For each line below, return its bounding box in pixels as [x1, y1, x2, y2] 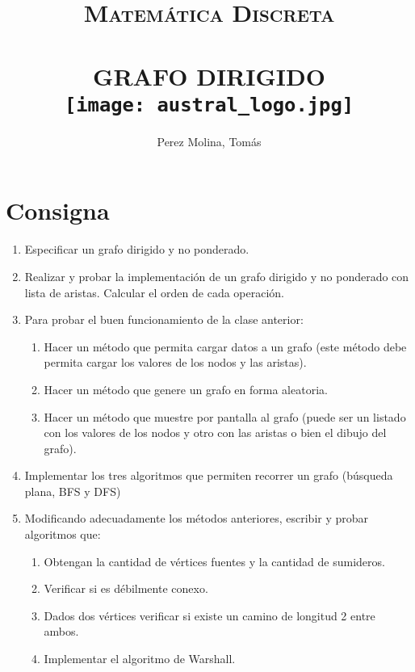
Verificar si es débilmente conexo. [44, 580, 208, 597]
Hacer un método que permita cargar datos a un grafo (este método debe [44, 338, 407, 355]
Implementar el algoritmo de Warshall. [44, 650, 236, 667]
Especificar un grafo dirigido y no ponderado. [24, 241, 249, 258]
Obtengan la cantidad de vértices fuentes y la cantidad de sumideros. [44, 552, 385, 569]
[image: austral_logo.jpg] [64, 93, 354, 116]
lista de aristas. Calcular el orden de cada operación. [24, 283, 285, 300]
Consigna [6, 194, 110, 227]
